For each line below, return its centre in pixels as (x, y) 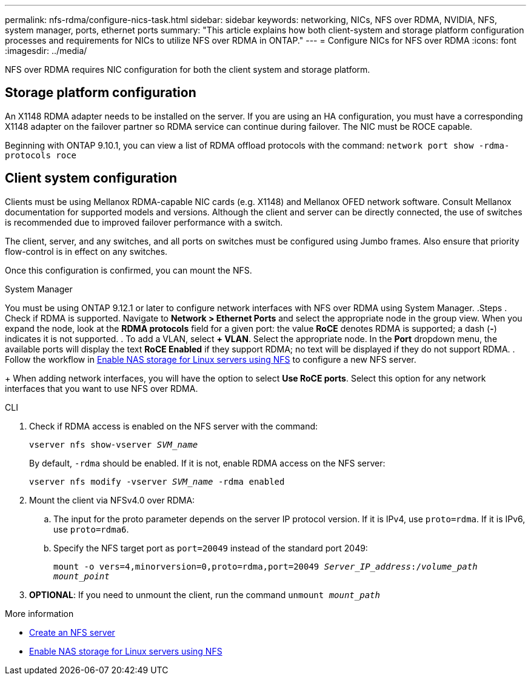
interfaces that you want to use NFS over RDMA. (102, 388)
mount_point (82, 576)
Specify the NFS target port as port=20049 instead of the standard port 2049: (211, 548)
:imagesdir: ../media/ (46, 51)
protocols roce (41, 155)
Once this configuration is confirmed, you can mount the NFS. (129, 270)
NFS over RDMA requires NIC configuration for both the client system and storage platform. (188, 69)
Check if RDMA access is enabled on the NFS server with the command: (174, 426)
